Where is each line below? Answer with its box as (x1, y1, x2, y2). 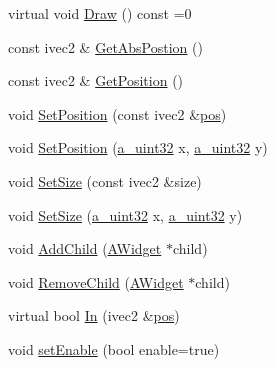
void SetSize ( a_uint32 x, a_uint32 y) (8, 204, 243, 225)
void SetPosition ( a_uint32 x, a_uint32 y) (8, 137, 268, 158)
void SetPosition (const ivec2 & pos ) (8, 103, 227, 124)
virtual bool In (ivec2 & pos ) (8, 305, 180, 326)
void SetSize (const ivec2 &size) (8, 170, 202, 191)
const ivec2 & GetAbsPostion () (8, 36, 203, 57)
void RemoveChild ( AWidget (8, 271, 184, 292)
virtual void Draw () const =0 (8, 3, 192, 23)
